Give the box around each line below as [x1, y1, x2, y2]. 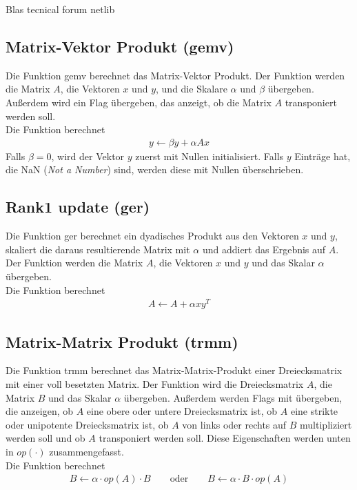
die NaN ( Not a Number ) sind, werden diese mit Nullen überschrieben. [6, 162, 304, 177]
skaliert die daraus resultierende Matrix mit [6, 242, 190, 256]
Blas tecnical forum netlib [6, 2, 115, 16]
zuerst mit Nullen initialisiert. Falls [135, 148, 284, 163]
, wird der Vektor [51, 148, 125, 163]
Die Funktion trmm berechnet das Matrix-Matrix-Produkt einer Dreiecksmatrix [6, 363, 343, 378]
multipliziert [300, 417, 352, 431]
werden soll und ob [6, 431, 85, 445]
